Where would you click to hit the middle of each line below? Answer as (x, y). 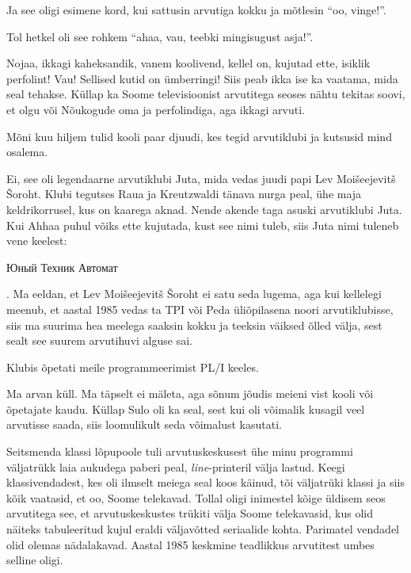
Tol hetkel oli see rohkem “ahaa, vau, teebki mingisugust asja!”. (160, 36)
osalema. (27, 152)
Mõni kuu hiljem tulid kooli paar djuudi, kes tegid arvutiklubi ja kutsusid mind (199, 136)
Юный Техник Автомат (62, 267)
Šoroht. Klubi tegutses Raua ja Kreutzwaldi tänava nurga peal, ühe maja (184, 194)
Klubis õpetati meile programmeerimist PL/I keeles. (133, 367)
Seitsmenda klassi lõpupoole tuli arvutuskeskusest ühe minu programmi (180, 451)
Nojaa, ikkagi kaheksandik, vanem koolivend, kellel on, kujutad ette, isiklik (188, 63)
